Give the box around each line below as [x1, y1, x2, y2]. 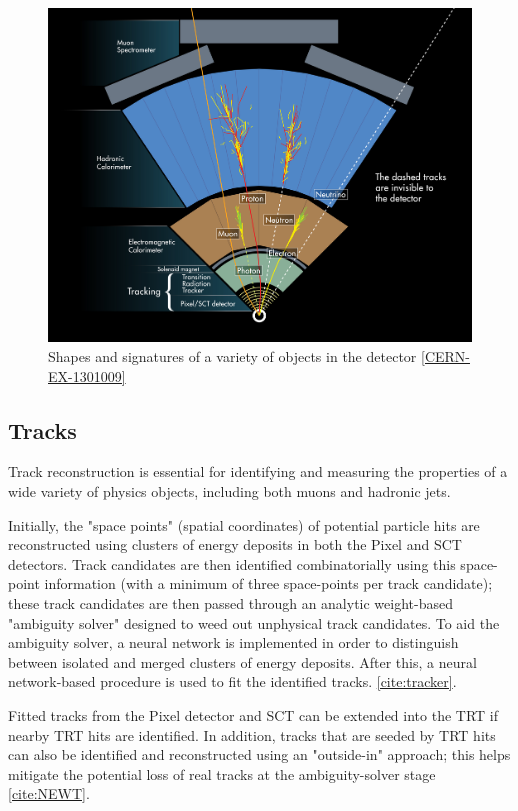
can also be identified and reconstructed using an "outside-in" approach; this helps [8, 744, 511, 765]
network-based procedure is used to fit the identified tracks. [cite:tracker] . [8, 671, 457, 692]
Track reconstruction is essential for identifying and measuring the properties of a [8, 461, 508, 482]
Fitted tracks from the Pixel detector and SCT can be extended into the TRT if [8, 704, 498, 725]
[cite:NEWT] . [8, 783, 90, 804]
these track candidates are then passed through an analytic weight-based [8, 593, 453, 614]
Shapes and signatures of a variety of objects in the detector [48, 346, 417, 367]
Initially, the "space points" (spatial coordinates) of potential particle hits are [8, 514, 480, 535]
